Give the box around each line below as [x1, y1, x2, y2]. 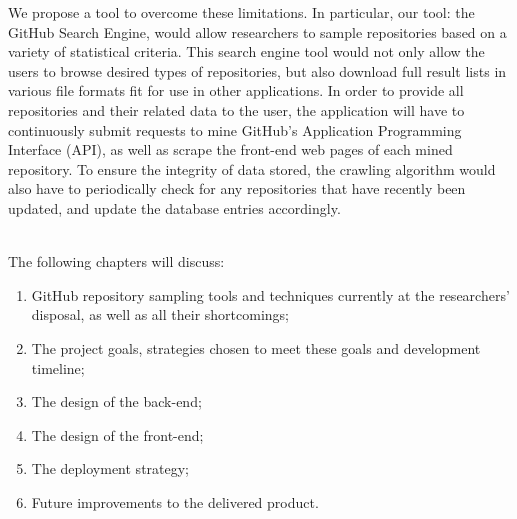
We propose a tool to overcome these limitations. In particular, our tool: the [8, 2, 475, 22]
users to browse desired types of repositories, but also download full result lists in [8, 60, 507, 81]
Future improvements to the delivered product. [31, 491, 319, 512]
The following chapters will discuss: [8, 251, 225, 272]
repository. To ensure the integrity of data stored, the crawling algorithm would [8, 158, 496, 179]
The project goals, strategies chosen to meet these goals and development [31, 337, 481, 358]
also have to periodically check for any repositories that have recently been [8, 178, 466, 199]
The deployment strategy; [31, 458, 190, 479]
